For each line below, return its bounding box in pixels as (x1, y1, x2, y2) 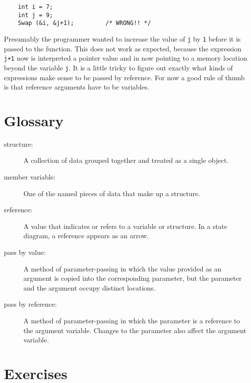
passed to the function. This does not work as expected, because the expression (4, 43, 242, 53)
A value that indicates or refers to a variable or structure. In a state (23, 221, 228, 231)
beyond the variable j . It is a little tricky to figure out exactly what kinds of (4, 62, 233, 72)
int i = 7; (18, 3, 53, 10)
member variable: (4, 172, 56, 182)
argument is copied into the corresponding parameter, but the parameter (23, 273, 242, 283)
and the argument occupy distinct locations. (23, 282, 156, 293)
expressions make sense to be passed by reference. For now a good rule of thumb (4, 72, 245, 82)
